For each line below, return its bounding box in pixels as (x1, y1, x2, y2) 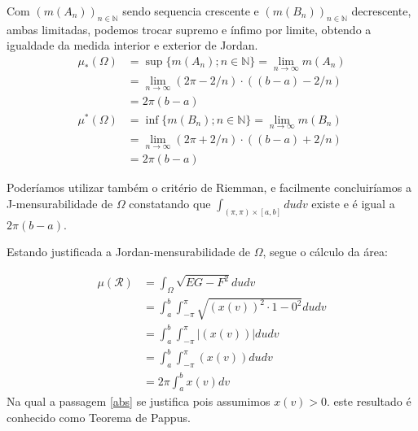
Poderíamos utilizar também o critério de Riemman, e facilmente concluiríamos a (7, 179, 411, 196)
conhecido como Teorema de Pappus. (7, 409, 191, 426)
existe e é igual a (311, 194, 395, 211)
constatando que (129, 194, 211, 211)
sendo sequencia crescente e (122, 2, 259, 19)
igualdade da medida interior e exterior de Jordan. (7, 37, 258, 54)
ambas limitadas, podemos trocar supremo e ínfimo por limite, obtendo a (7, 20, 372, 37)
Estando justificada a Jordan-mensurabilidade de (7, 243, 251, 260)
